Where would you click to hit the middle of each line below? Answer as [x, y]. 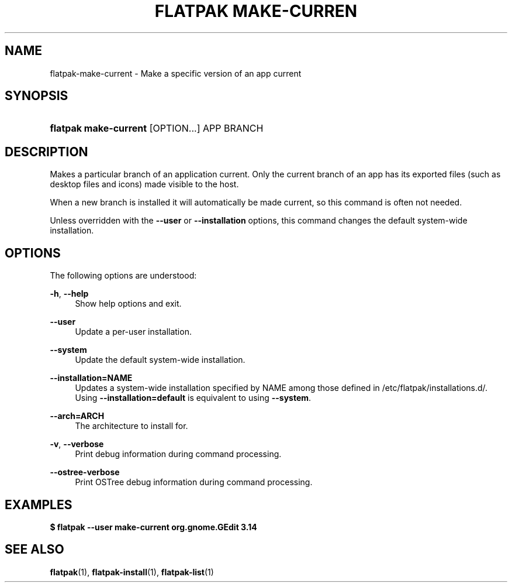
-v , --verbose [77, 444]
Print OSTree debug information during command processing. [194, 482]
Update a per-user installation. [133, 332]
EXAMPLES [39, 504]
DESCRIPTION [46, 152]
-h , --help [69, 294]
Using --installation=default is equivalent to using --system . [193, 398]
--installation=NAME [91, 378]
